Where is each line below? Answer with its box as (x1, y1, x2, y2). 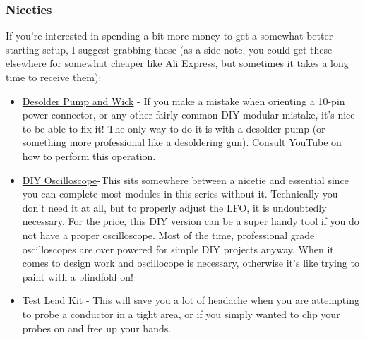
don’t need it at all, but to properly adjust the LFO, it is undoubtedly (22, 200, 327, 214)
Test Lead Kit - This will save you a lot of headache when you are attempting (22, 293, 359, 308)
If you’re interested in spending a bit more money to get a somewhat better (6, 28, 333, 43)
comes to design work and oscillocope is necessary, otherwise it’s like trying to (22, 255, 359, 270)
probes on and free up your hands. (22, 320, 172, 335)
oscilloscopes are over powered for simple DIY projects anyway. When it (22, 241, 334, 256)
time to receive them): (6, 70, 102, 84)
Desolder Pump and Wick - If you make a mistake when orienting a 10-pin (22, 93, 345, 108)
